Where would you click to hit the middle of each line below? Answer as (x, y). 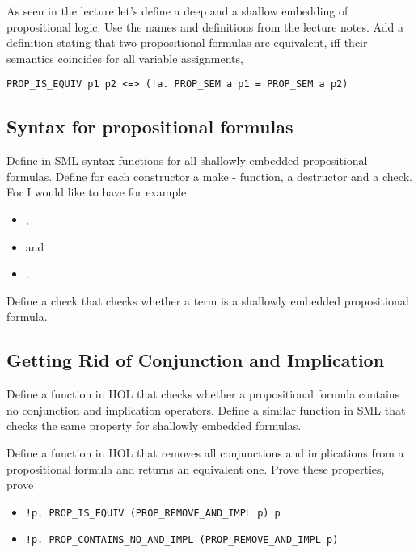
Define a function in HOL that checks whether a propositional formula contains (203, 394)
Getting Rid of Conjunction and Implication (196, 360)
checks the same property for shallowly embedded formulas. (154, 426)
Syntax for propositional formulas (150, 126)
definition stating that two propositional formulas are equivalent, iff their (187, 42)
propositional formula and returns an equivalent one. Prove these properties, (196, 468)
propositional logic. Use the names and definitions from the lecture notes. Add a (205, 26)
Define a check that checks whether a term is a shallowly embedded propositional (208, 300)
